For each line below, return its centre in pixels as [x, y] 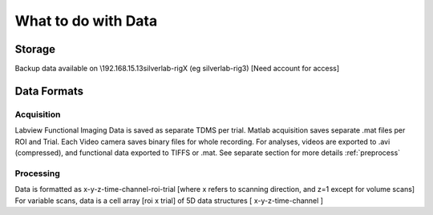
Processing [37, 173]
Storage [35, 49]
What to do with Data [86, 21]
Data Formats [49, 91]
